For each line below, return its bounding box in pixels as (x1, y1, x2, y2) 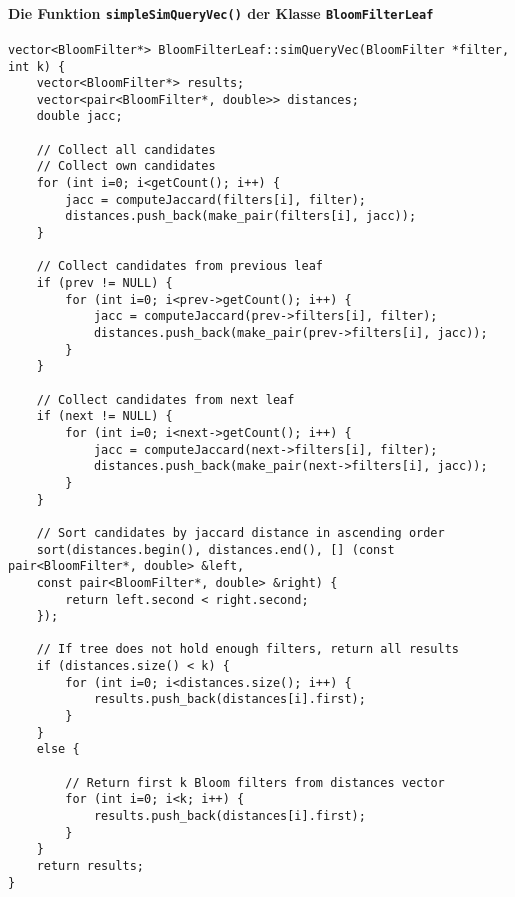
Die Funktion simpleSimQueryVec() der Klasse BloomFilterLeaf (8, 2, 434, 23)
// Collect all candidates (36, 142, 216, 157)
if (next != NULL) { (36, 409, 173, 424)
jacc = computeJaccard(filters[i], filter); (65, 192, 366, 207)
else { (36, 742, 80, 757)
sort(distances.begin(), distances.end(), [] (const (36, 542, 395, 557)
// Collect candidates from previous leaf (36, 259, 323, 274)
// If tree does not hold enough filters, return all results (36, 642, 460, 657)
